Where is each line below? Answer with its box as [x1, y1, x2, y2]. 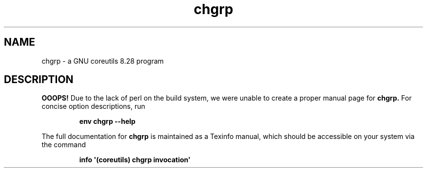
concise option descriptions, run [41, 102, 145, 111]
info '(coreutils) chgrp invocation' [79, 155, 191, 164]
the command [41, 140, 86, 149]
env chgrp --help [79, 117, 136, 126]
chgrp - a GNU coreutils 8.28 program [41, 56, 164, 65]
